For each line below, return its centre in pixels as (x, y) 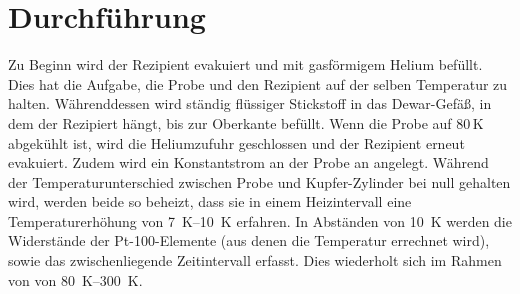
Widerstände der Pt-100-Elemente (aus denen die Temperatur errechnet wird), (249, 240)
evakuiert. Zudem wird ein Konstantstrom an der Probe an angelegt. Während (248, 162)
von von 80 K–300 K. (75, 279)
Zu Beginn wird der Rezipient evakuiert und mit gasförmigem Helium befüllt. (245, 64)
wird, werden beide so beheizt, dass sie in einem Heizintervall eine (210, 201)
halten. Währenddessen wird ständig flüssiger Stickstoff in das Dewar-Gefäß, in (250, 103)
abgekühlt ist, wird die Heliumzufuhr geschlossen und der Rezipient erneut (236, 142)
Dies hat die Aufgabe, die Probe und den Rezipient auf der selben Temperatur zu (258, 83)
